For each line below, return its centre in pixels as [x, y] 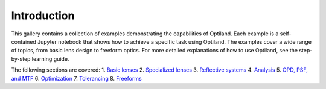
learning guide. [50, 59]
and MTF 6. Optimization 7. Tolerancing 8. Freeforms [76, 78]
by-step [21, 59]
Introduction [43, 16]
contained [24, 41]
